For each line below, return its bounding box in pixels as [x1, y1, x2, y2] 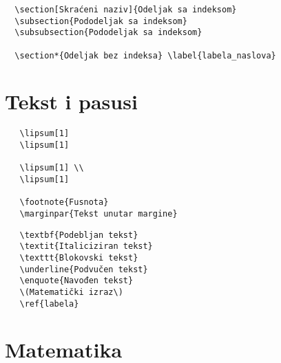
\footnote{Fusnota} [19, 197, 109, 208]
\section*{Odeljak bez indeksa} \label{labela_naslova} [14, 50, 276, 60]
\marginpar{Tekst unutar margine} [19, 209, 178, 219]
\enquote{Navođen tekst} [19, 276, 134, 286]
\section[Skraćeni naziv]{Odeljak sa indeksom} [14, 5, 237, 14]
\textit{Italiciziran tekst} [19, 241, 153, 252]
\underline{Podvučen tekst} [19, 264, 148, 274]
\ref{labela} [19, 298, 79, 309]
